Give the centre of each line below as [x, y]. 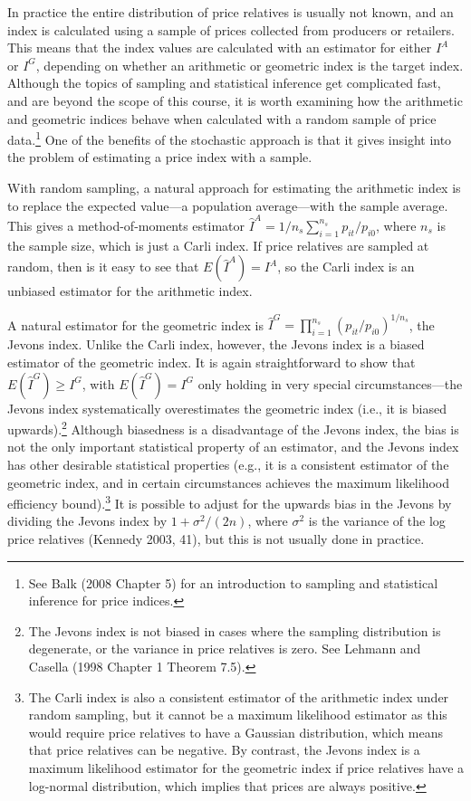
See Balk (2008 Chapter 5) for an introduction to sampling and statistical [233, 582]
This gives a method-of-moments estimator [126, 225]
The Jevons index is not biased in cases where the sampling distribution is [235, 630]
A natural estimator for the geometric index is [136, 324]
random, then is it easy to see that [103, 267]
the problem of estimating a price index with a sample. [160, 157]
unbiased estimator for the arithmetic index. [130, 291]
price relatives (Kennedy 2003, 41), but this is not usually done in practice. [216, 539]
